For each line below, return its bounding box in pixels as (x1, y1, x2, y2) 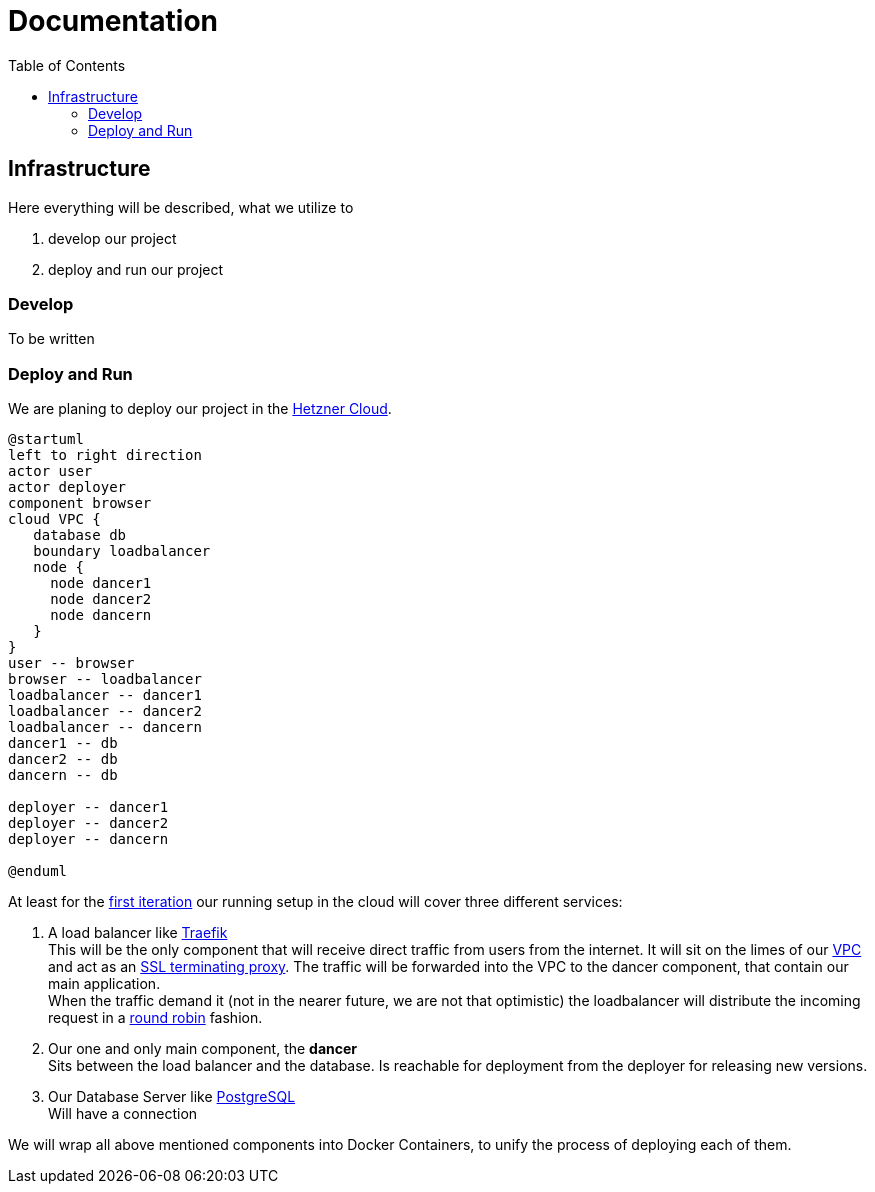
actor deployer (8, 479, 127, 496)
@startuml (8, 431, 84, 448)
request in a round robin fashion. (48, 1009, 263, 1027)
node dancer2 (50, 591, 152, 608)
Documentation (8, 4, 219, 38)
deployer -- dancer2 (8, 815, 169, 832)
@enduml (8, 863, 68, 880)
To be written (8, 330, 95, 348)
